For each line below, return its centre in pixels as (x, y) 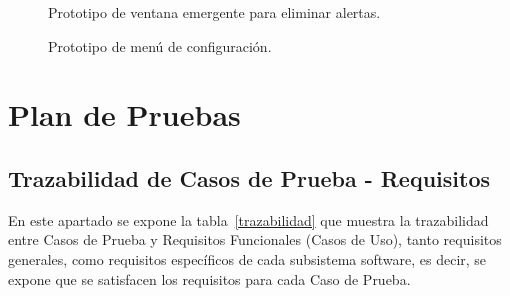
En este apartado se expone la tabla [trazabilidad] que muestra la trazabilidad (248, 219)
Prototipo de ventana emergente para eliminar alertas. (214, 12)
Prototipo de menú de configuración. (160, 45)
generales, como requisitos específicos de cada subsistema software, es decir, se (247, 258)
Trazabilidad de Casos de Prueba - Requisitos (249, 177)
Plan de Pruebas (124, 114)
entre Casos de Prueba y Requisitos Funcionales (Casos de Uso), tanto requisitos (255, 239)
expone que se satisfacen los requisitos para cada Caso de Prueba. (209, 278)
